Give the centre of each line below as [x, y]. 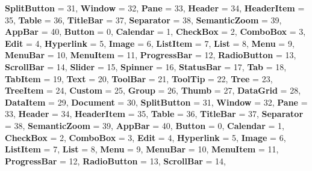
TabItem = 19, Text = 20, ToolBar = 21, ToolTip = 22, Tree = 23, [139, 78]
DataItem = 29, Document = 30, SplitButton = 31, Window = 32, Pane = [156, 102]
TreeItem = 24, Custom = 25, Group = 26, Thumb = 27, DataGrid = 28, [153, 90]
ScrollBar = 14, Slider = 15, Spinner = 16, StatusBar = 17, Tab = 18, [146, 66]
